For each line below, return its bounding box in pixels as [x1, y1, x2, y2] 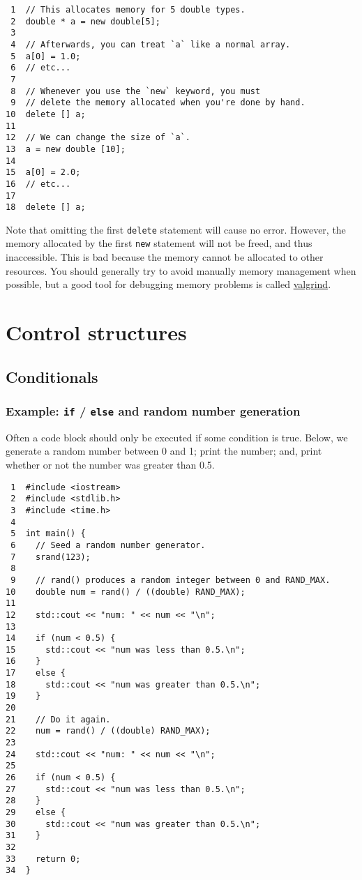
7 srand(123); [10, 552, 91, 562]
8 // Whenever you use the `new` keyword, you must [10, 86, 261, 96]
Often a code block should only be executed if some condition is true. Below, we [6, 430, 348, 444]
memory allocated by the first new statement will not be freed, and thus [6, 236, 312, 250]
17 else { [6, 668, 66, 678]
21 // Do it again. [6, 714, 111, 725]
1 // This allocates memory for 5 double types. [10, 5, 246, 15]
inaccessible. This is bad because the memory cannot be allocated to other [6, 250, 324, 264]
